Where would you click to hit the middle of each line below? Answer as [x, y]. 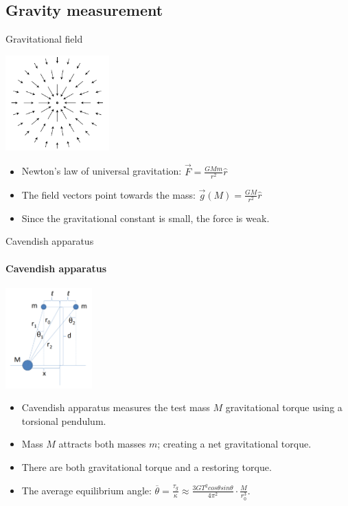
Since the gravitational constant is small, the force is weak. [146, 218]
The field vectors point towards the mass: [108, 194]
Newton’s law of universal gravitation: [102, 171]
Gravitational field [44, 39]
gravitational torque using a [284, 407]
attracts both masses [102, 444]
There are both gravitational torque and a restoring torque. [147, 467]
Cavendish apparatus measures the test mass [116, 407]
